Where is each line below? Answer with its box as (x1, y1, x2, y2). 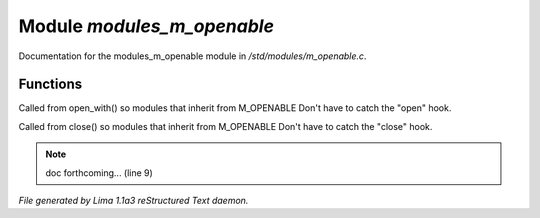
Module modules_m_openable (18, 15, 275, 37)
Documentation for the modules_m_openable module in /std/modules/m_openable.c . (18, 50, 367, 62)
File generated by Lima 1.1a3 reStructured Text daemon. (18, 195, 249, 207)
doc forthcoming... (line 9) (45, 166, 154, 179)
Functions (18, 76, 83, 93)
